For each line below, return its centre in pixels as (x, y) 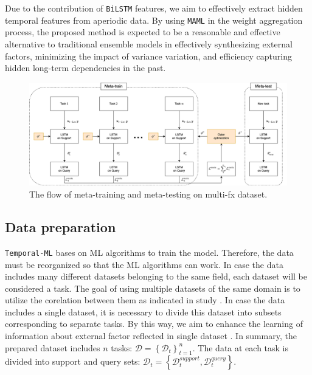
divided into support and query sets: (73, 361)
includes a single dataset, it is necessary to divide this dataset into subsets (143, 311)
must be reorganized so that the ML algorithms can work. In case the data (144, 264)
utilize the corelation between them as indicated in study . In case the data (145, 300)
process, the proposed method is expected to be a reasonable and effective (143, 32)
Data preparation (61, 227)
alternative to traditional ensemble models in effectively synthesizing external (149, 43)
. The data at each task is (241, 347)
